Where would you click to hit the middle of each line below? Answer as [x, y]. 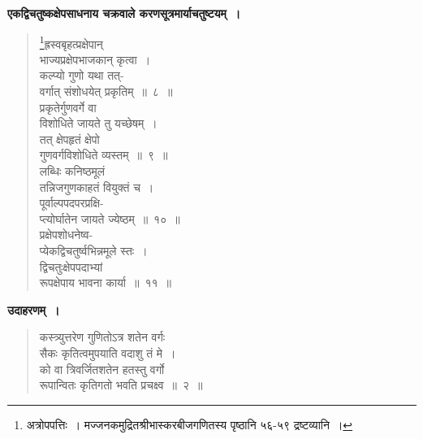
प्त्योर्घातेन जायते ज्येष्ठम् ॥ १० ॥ [110, 218]
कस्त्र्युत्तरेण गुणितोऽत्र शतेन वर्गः [102, 337]
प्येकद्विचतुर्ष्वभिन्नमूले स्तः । [93, 250]
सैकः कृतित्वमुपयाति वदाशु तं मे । [108, 352]
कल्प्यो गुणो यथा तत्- [82, 75]
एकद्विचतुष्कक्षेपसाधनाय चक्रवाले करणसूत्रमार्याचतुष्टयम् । [124, 13]
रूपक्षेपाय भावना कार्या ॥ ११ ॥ [105, 283]
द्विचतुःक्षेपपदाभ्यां [71, 266]
